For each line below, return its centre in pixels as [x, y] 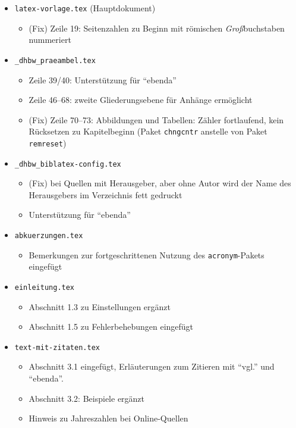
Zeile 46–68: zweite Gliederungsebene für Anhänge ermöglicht [141, 100]
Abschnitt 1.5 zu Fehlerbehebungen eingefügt [111, 327]
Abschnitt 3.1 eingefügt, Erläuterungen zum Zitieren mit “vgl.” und [152, 366]
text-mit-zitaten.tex [57, 347]
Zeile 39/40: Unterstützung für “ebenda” [103, 79]
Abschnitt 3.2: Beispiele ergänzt [87, 398]
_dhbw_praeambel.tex [55, 60]
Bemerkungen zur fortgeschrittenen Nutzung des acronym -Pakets [147, 254]
